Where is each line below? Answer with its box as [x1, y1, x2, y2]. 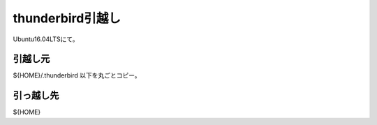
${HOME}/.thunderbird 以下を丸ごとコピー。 [13, 71, 141, 80]
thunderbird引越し [13, 10, 121, 26]
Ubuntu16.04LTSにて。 [13, 35, 80, 43]
